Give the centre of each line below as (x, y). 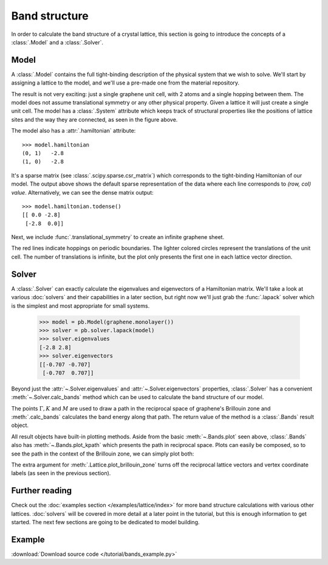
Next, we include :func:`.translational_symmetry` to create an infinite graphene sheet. (118, 237)
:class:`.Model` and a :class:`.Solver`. (57, 42)
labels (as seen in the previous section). (61, 473)
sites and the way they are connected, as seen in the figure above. (94, 119)
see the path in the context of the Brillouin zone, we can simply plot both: (103, 454)
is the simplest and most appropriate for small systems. (80, 306)
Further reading (42, 490)
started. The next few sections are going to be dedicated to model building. (105, 522)
